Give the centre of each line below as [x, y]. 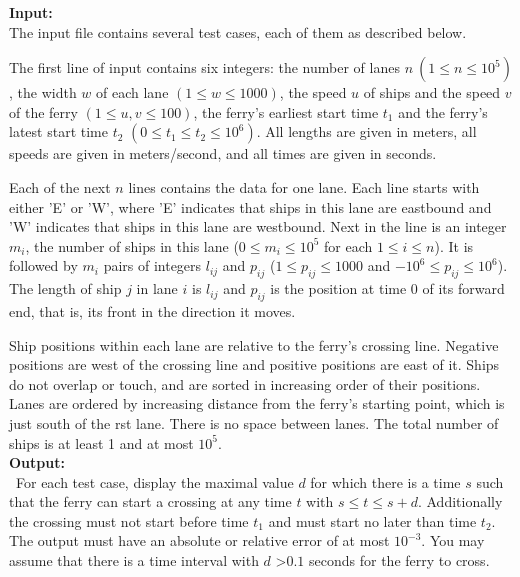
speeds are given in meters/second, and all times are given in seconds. [223, 153]
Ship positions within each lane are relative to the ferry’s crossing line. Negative [254, 344]
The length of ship [65, 288]
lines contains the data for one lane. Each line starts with [304, 186]
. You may [453, 540]
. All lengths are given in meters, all [366, 131]
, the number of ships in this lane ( [132, 245]
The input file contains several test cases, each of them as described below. [238, 31]
